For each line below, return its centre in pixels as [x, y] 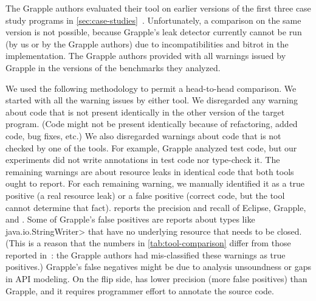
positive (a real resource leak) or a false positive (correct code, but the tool [145, 195]
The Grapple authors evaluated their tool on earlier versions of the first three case [158, 8]
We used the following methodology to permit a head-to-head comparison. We [151, 88]
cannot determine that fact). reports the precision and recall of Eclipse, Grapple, [156, 207]
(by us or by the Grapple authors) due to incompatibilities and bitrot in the [147, 43]
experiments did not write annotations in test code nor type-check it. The [143, 160]
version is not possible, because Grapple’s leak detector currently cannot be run [154, 32]
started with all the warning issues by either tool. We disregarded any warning [152, 100]
